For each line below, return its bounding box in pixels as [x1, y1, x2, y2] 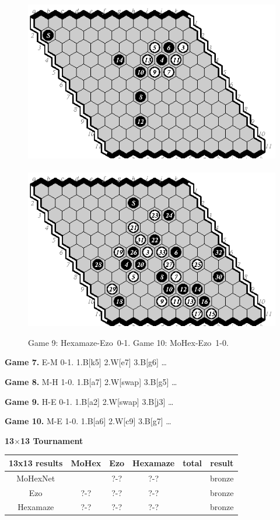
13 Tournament [20, 434, 83, 446]
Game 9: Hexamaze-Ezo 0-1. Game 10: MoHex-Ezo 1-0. [28, 336, 229, 348]
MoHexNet [16, 472, 55, 484]
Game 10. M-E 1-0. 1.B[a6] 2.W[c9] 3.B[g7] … [5, 415, 171, 427]
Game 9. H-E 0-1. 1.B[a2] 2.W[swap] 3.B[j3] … [5, 395, 174, 407]
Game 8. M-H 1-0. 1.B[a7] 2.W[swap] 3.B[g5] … [5, 375, 177, 387]
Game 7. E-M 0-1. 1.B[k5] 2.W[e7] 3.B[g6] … [5, 356, 167, 368]
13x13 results [9, 456, 63, 469]
